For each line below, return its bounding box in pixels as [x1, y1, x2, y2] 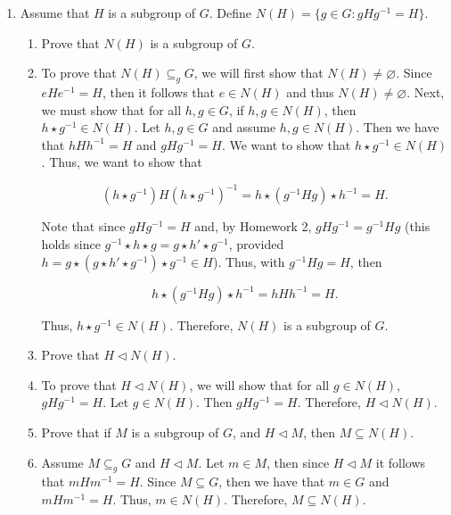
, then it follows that [102, 82, 215, 101]
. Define [209, 4, 252, 21]
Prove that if [41, 423, 111, 442]
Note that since [41, 217, 126, 236]
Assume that [20, 4, 90, 21]
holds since [41, 235, 101, 253]
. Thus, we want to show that [41, 153, 202, 171]
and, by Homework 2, [194, 217, 312, 236]
